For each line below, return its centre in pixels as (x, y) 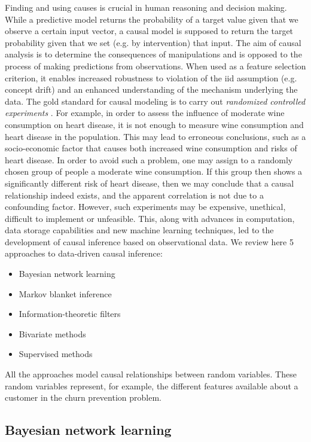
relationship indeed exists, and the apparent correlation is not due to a (134, 195)
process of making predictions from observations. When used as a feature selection (155, 65)
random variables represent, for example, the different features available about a (152, 385)
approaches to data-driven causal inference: (84, 253)
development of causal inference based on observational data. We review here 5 (149, 241)
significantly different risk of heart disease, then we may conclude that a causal (150, 183)
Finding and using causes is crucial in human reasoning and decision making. (146, 7)
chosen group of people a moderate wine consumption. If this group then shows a (154, 171)
